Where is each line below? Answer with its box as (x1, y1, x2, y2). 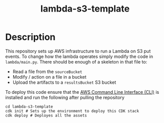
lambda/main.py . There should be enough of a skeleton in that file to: (5, 58, 148, 65)
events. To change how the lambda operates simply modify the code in (5, 53, 153, 59)
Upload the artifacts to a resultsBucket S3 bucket (12, 79, 116, 85)
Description (5, 31, 56, 43)
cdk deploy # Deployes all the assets (5, 113, 87, 118)
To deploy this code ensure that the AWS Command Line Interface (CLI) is (5, 89, 159, 95)
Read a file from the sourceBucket (12, 69, 83, 75)
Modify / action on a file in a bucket (12, 74, 87, 80)
